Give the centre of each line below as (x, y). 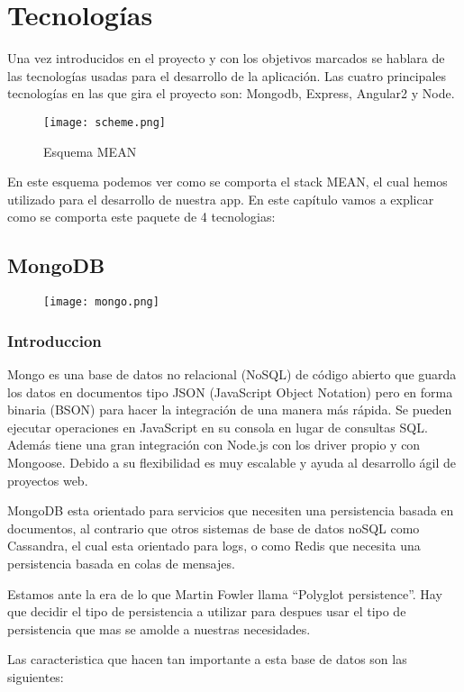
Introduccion (55, 340)
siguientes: (36, 676)
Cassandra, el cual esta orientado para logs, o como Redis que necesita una (214, 546)
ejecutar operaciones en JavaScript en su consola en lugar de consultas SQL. (218, 427)
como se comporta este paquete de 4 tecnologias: (141, 217)
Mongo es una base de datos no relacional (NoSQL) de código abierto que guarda (232, 374)
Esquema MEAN (90, 151)
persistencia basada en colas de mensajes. (121, 563)
